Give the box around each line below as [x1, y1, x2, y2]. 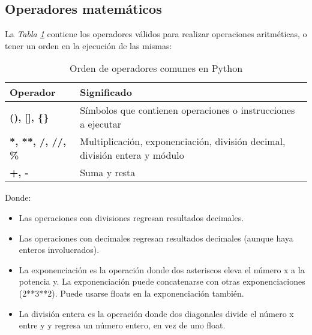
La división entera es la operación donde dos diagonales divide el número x [19, 307, 294, 319]
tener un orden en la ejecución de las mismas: [5, 39, 172, 52]
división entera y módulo [80, 148, 184, 162]
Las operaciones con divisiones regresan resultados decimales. [19, 211, 244, 224]
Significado [80, 85, 132, 99]
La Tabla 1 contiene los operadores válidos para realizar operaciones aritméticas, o [5, 28, 307, 40]
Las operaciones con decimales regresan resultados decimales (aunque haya [19, 231, 293, 244]
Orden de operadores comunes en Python [69, 61, 243, 76]
